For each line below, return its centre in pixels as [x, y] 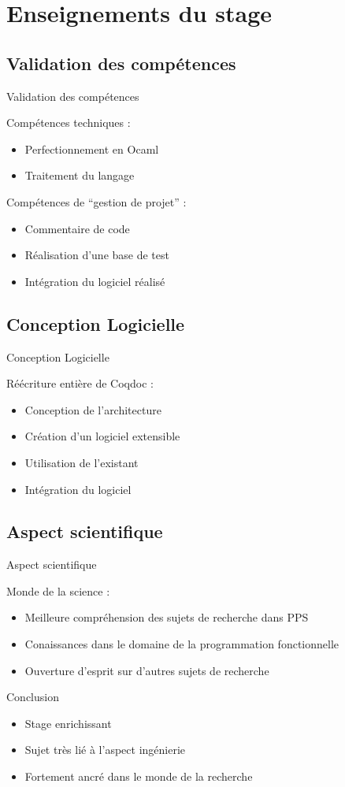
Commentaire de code [77, 228]
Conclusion [33, 697]
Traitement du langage [80, 175]
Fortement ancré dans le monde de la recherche [139, 776]
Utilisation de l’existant [82, 462]
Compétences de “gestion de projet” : [96, 201]
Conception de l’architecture [93, 409]
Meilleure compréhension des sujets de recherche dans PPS [167, 617]
